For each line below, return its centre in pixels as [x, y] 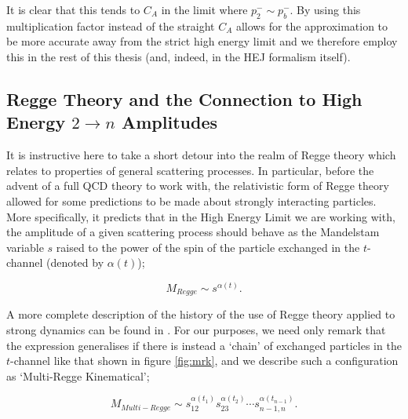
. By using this [325, 9]
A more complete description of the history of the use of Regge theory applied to [201, 314]
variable [25, 247]
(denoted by [75, 262]
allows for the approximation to [312, 26]
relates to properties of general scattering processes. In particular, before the [190, 170]
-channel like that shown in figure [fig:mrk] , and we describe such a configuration [204, 361]
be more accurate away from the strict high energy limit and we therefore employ [202, 41]
